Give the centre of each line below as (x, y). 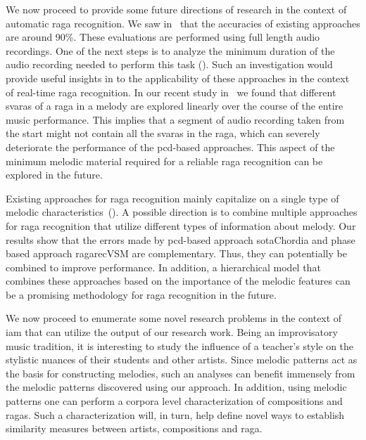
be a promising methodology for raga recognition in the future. (141, 294)
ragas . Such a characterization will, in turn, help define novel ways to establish (175, 414)
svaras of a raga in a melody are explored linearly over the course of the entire (175, 106)
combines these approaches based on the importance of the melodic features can (178, 281)
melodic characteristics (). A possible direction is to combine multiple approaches (182, 212)
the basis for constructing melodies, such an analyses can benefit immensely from (181, 373)
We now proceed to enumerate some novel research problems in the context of (174, 318)
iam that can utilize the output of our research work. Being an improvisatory (172, 332)
